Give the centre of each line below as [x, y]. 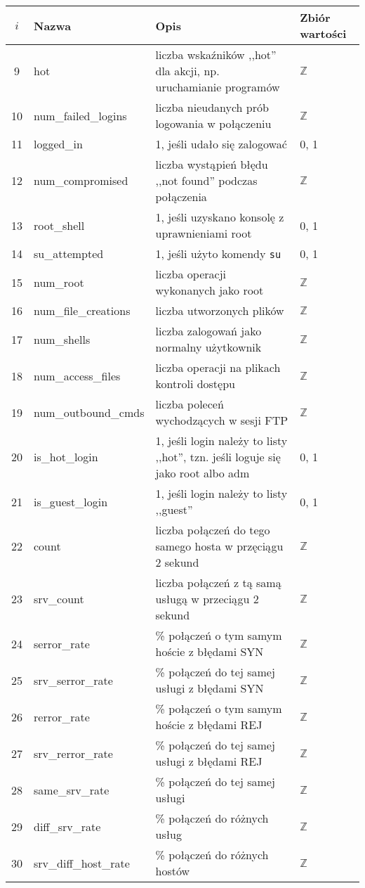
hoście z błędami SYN [210, 651]
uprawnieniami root [204, 233]
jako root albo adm [203, 473]
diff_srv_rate [67, 826]
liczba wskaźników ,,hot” [216, 54]
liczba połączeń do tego [213, 530]
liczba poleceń [190, 404]
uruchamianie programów [218, 87]
